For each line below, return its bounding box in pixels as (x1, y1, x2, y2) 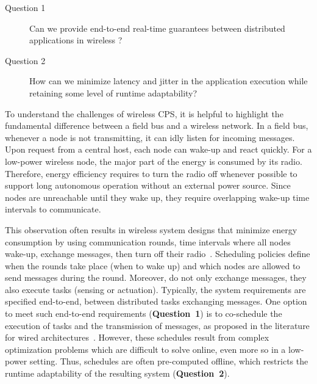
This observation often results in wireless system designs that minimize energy (5, 223, 297, 236)
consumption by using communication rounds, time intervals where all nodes (5, 235, 291, 248)
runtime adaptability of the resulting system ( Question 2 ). (5, 367, 230, 380)
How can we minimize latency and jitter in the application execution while (29, 74, 308, 87)
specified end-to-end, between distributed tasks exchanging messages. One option (5, 295, 307, 308)
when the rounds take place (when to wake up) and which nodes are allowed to (5, 259, 301, 272)
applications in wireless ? (29, 34, 123, 46)
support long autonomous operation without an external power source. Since (5, 179, 291, 192)
